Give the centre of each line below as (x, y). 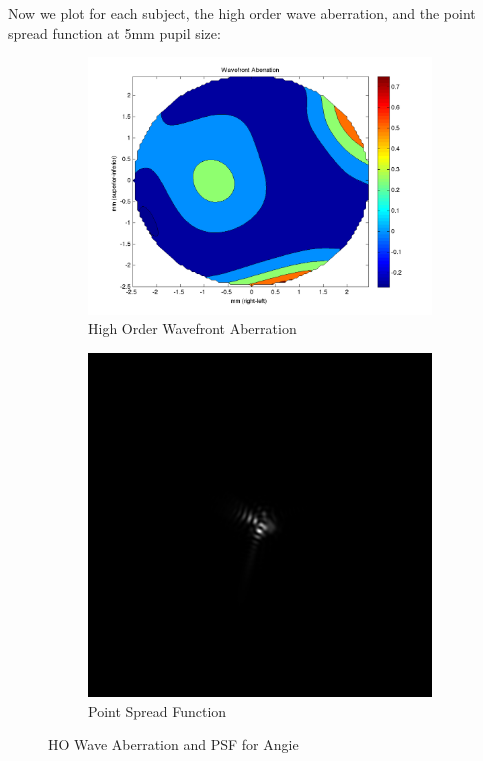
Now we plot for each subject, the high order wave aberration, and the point (242, 13)
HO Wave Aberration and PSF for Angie (173, 744)
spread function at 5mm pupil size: (114, 32)
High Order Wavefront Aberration (192, 328)
